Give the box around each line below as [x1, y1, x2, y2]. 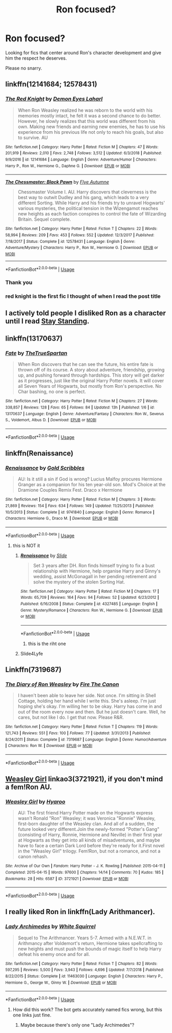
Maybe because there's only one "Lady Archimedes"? [20, 1022, 135, 1028]
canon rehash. [17, 853, 49, 860]
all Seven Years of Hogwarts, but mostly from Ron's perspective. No [17, 383, 162, 389]
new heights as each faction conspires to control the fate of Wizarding [17, 211, 166, 217]
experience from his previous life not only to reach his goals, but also [17, 129, 164, 135]
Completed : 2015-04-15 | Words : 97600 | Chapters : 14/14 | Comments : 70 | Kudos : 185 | [5, 869, 164, 875]
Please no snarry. [5, 65, 42, 71]
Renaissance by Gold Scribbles [5, 465, 85, 472]
